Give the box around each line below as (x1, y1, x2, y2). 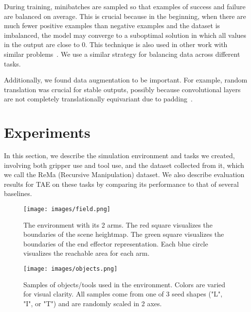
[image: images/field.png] (23, 206, 110, 213)
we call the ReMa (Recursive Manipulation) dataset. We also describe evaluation (4, 169, 245, 180)
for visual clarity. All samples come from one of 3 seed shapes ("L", (23, 289, 223, 299)
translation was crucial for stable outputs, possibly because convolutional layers (4, 84, 241, 94)
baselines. (4, 188, 32, 198)
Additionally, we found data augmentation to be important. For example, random (4, 75, 248, 85)
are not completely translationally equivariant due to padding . (4, 94, 193, 104)
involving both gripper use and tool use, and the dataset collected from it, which (4, 160, 244, 170)
